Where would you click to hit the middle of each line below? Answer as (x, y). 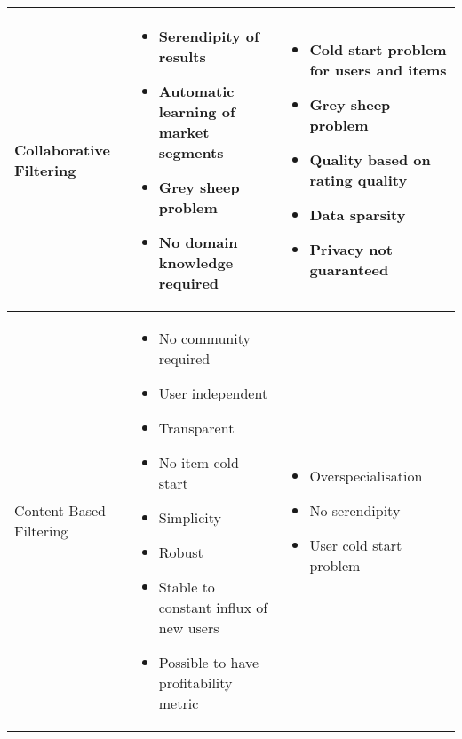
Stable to (187, 587)
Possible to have (209, 662)
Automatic (196, 91)
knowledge (196, 262)
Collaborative (63, 149)
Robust (181, 552)
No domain (198, 242)
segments (191, 152)
